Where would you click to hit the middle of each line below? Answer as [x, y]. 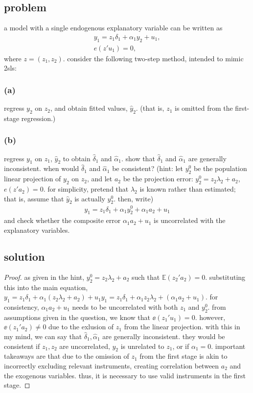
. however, [210, 317]
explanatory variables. [37, 230]
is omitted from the [204, 108]
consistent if [22, 346]
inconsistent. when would [42, 168]
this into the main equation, [46, 287]
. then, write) [134, 198]
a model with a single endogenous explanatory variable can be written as [113, 28]
